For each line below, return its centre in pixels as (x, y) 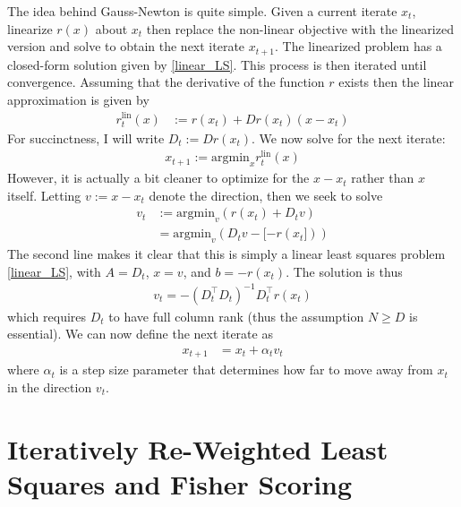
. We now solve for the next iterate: (348, 137)
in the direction (50, 387)
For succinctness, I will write (86, 137)
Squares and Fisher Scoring (180, 483)
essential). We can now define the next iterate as (140, 334)
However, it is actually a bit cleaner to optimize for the (158, 178)
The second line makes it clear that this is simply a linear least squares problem (226, 254)
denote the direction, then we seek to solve (266, 195)
